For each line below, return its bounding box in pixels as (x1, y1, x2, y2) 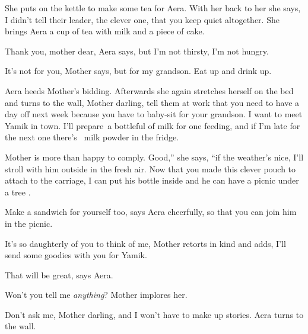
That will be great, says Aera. (5, 268, 113, 281)
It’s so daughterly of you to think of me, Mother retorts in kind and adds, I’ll (5, 237, 286, 249)
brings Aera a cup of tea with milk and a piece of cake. (5, 25, 205, 37)
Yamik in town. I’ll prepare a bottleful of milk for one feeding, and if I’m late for (5, 119, 300, 131)
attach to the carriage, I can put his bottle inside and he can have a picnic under (5, 174, 299, 187)
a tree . (5, 185, 31, 198)
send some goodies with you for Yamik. (5, 249, 147, 261)
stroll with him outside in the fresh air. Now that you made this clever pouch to (5, 162, 296, 175)
